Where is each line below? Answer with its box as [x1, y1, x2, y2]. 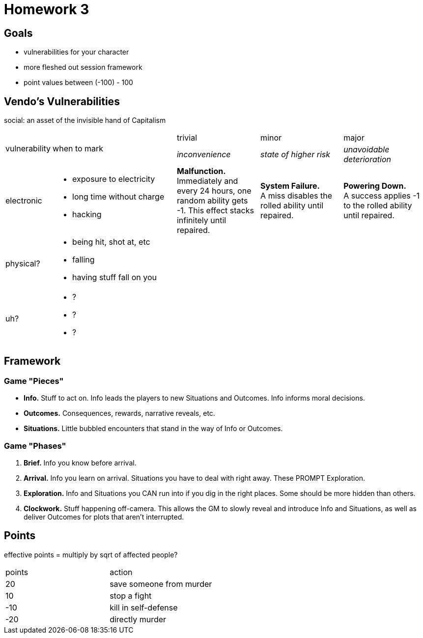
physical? [5, 259, 40, 269]
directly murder [110, 614, 167, 624]
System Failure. [260, 181, 320, 191]
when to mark [53, 144, 104, 154]
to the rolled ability [343, 201, 412, 211]
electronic [5, 196, 42, 206]
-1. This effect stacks [176, 205, 254, 216]
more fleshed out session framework [24, 63, 142, 72]
